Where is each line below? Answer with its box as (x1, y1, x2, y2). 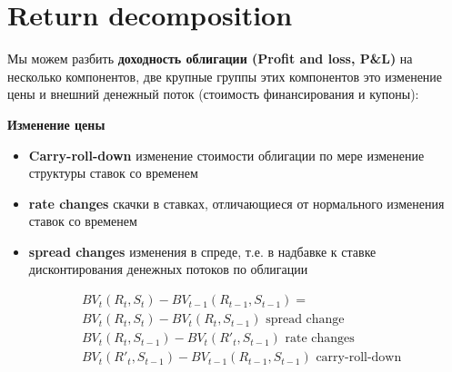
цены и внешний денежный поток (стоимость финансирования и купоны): (7, 84, 419, 103)
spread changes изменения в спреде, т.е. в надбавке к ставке (28, 241, 377, 260)
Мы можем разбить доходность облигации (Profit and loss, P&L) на (7, 49, 413, 68)
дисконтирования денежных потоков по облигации (28, 259, 308, 279)
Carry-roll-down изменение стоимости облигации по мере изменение (28, 145, 425, 164)
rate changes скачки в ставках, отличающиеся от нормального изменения (28, 193, 445, 212)
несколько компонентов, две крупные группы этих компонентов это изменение (7, 66, 443, 85)
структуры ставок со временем (28, 163, 198, 182)
